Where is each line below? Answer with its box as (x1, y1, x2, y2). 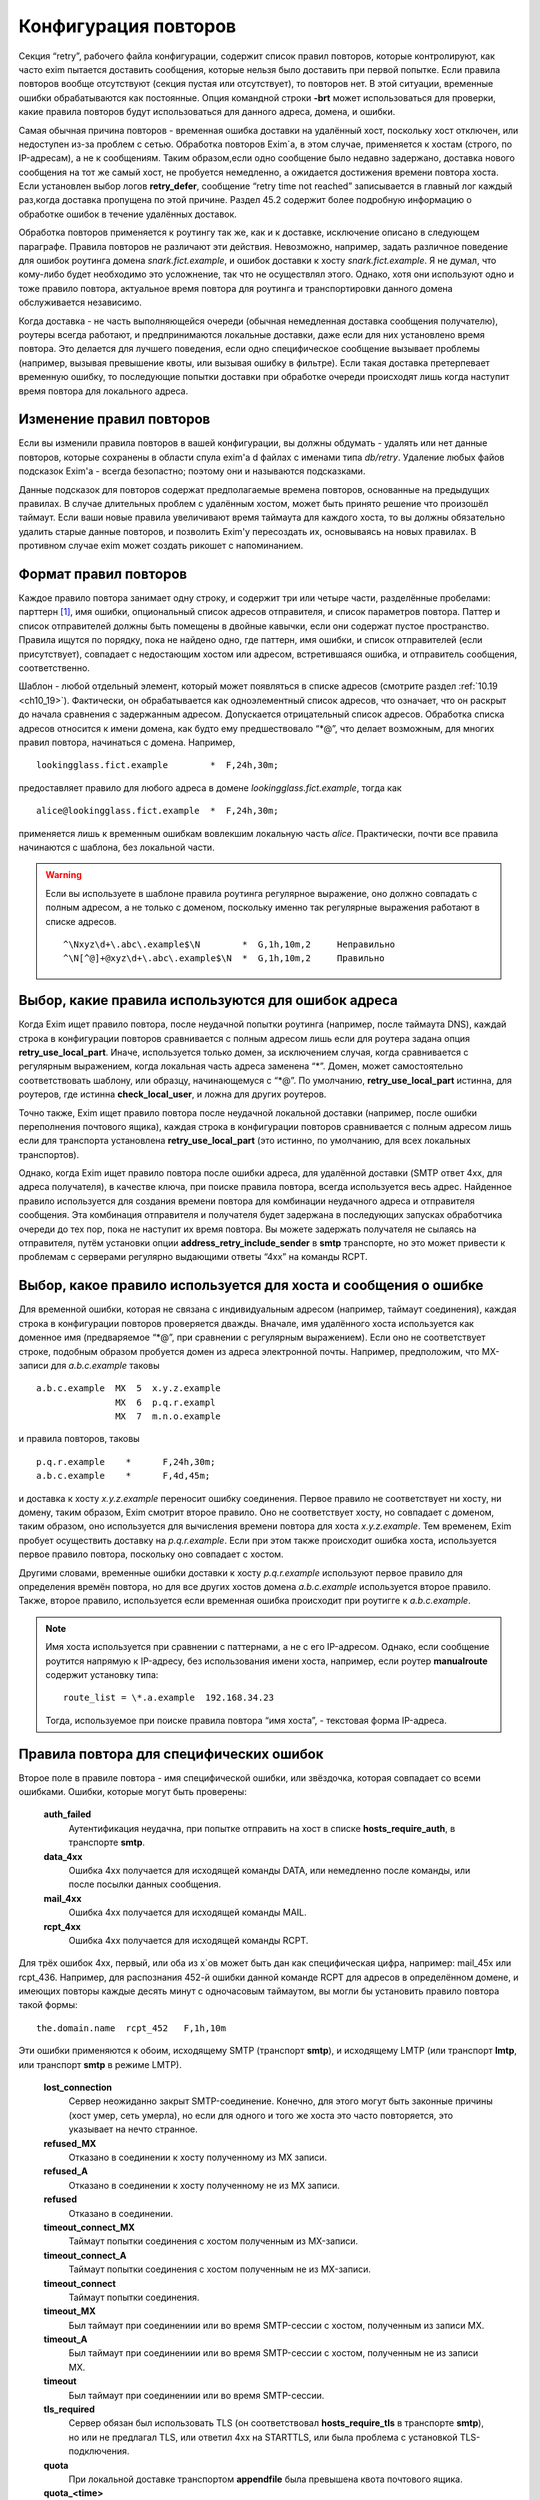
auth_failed (43, 1808, 92, 1820)
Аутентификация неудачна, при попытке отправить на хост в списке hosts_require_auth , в (68, 1822, 456, 1834)
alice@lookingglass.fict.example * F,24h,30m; (36, 805, 279, 817)
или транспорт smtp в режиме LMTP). (18, 2058, 182, 2070)
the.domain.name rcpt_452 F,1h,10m (36, 2022, 227, 2034)
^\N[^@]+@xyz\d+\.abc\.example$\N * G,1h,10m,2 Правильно (63, 953, 385, 964)
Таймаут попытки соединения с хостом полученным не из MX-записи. (68, 2263, 372, 2275)
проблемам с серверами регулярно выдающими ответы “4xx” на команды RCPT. (18, 1251, 369, 1263)
